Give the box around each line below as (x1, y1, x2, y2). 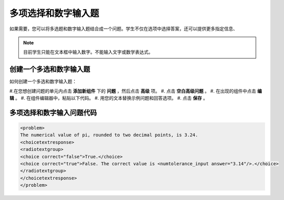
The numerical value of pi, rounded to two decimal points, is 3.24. (20, 132, 198, 138)
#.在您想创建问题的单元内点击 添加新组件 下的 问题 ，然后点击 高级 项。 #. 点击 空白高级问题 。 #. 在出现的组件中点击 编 (9, 87, 262, 94)
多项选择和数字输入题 (9, 8, 100, 19)
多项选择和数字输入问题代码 (9, 108, 97, 117)
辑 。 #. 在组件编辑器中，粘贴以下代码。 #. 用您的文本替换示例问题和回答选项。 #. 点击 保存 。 (9, 95, 208, 101)
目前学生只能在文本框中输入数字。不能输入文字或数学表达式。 (23, 49, 153, 55)
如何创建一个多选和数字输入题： (9, 78, 77, 84)
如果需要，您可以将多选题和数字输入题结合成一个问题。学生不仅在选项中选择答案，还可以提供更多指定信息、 (9, 26, 238, 32)
